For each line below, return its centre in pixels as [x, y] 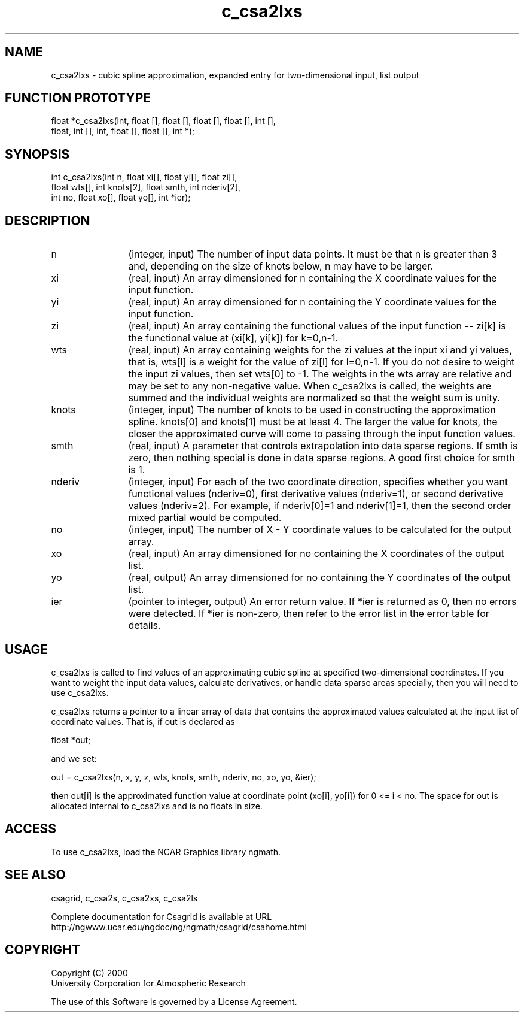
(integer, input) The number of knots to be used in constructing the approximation [312, 410]
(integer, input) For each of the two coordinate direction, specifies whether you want [318, 482]
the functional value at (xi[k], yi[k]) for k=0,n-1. [233, 338]
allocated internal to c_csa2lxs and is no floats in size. [157, 806]
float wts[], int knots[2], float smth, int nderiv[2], [146, 187]
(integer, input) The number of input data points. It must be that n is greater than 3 [313, 254]
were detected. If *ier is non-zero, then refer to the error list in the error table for [309, 614]
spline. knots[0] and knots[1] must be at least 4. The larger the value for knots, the [313, 422]
